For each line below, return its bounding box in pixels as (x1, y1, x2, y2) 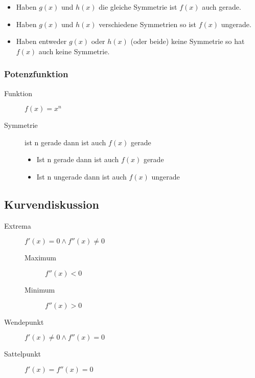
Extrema (4, 220, 31, 231)
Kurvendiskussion (4, 196, 99, 212)
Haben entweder (16, 36, 67, 47)
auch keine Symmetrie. (38, 46, 110, 56)
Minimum (25, 284, 55, 295)
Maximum (25, 252, 56, 263)
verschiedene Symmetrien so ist (99, 18, 197, 29)
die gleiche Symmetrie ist (99, 2, 177, 12)
